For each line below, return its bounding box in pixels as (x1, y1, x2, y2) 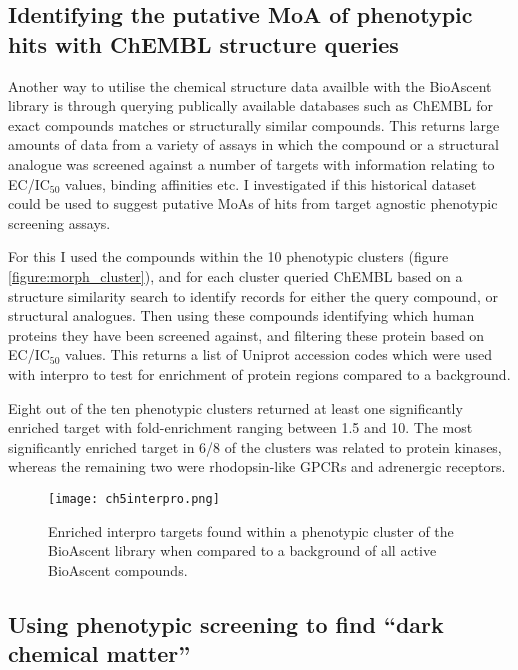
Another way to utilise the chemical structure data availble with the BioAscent (8, 75, 492, 96)
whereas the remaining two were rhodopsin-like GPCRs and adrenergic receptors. (8, 456, 506, 477)
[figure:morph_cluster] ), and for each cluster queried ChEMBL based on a (8, 265, 463, 286)
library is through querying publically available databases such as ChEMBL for (8, 95, 493, 116)
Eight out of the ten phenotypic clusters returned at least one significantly (8, 397, 463, 418)
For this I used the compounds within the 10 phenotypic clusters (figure (8, 246, 449, 267)
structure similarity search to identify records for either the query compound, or (8, 285, 498, 306)
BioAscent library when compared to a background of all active (48, 540, 437, 561)
